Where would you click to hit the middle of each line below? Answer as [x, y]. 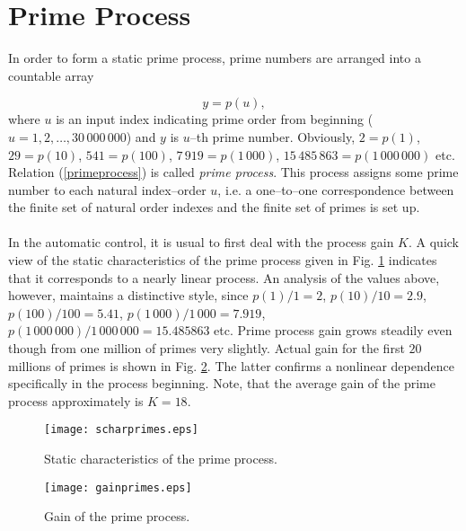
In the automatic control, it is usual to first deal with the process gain [201, 242]
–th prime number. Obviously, [273, 136]
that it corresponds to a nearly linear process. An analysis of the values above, [224, 277]
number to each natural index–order [107, 189]
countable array [51, 75]
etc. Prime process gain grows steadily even [333, 330]
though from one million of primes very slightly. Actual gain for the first [207, 348]
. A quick [434, 242]
